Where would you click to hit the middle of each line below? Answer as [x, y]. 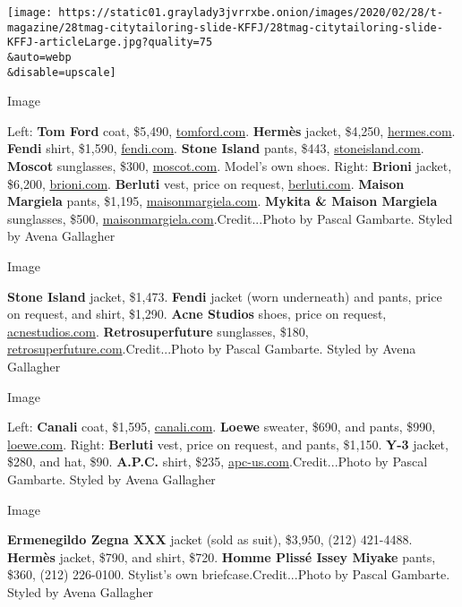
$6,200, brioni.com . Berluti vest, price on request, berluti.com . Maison [206, 183]
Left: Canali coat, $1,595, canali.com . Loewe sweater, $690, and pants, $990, [222, 427]
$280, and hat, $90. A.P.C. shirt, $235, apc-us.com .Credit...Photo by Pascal [218, 462]
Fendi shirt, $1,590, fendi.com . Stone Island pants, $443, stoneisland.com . [216, 148]
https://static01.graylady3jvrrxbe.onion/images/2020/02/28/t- [251, 13]
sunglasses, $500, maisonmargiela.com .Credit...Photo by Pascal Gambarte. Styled [230, 218]
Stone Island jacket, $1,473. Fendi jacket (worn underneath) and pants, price [225, 296]
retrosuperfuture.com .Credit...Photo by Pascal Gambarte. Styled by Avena [212, 349]
